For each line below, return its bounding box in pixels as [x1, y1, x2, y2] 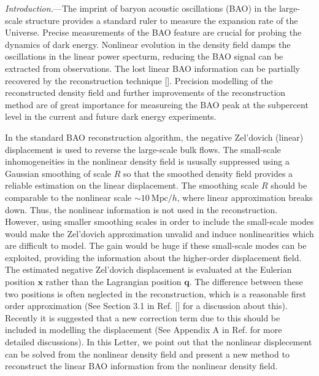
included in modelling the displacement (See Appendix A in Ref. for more [5, 323, 282, 336]
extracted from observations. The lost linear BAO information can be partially [5, 61, 300, 74]
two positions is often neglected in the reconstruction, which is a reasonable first [5, 287, 307, 300]
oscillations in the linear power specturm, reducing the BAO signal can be [5, 50, 283, 63]
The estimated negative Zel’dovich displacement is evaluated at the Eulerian [5, 263, 292, 276]
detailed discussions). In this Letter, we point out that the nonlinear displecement [5, 335, 312, 348]
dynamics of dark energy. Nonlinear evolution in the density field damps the [5, 37, 291, 50]
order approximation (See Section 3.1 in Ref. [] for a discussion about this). [5, 299, 288, 312]
